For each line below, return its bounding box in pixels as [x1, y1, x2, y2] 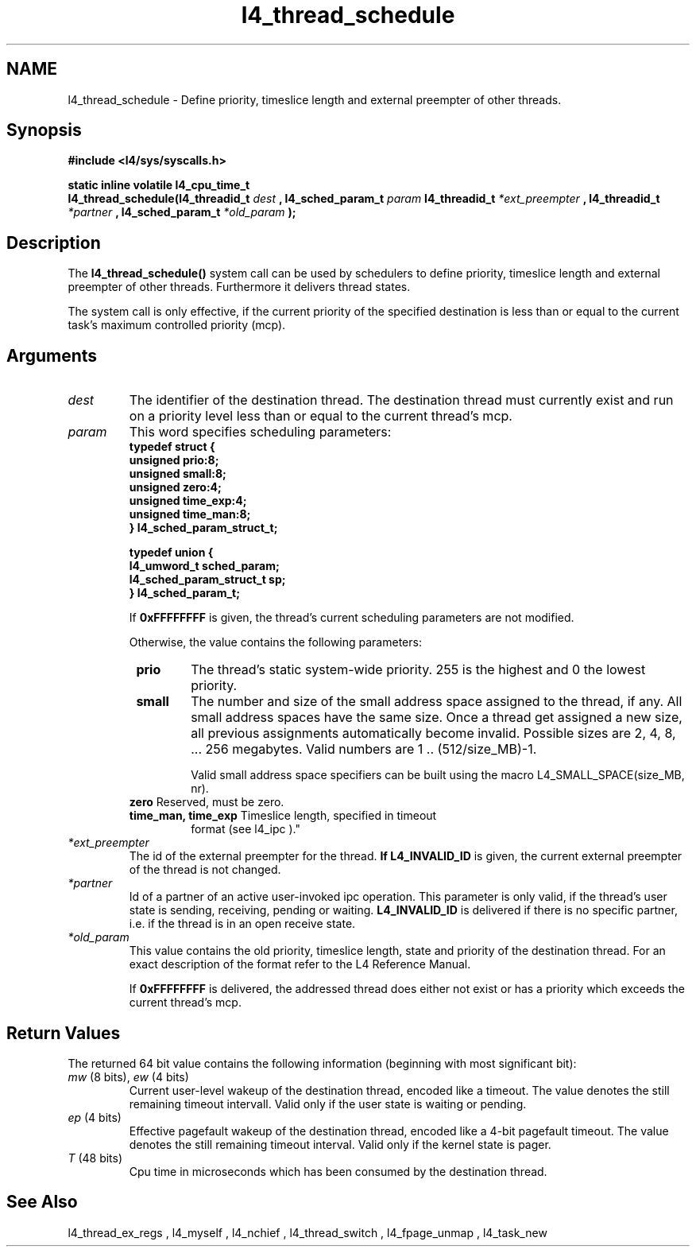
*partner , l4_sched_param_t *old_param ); [68, 205, 296, 219]
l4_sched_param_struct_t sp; [129, 572, 286, 587]
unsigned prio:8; [129, 453, 219, 467]
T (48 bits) [68, 1150, 123, 1165]
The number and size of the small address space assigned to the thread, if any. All [191, 693, 682, 710]
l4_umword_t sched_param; [129, 559, 280, 573]
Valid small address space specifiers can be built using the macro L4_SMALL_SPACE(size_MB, [191, 768, 685, 782]
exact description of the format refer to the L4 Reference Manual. [129, 957, 471, 972]
